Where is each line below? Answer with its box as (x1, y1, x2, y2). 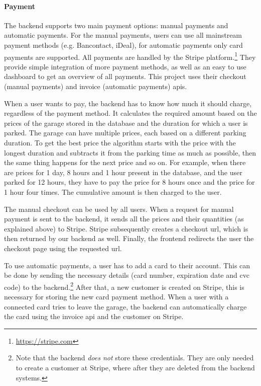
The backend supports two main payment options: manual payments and (4, 20, 228, 30)
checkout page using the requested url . (4, 243, 122, 253)
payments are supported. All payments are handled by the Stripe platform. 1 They (4, 50, 256, 62)
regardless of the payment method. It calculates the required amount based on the (4, 108, 257, 118)
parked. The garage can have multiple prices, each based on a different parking (4, 127, 246, 138)
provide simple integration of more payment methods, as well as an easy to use (4, 61, 246, 71)
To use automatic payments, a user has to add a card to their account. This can (4, 260, 250, 270)
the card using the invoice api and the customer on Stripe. (4, 311, 184, 322)
